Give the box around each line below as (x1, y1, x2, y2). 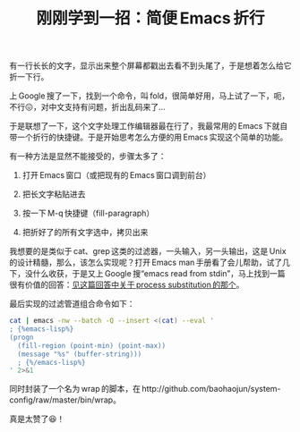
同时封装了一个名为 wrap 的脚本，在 (9, 384, 141, 394)
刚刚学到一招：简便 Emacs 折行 (36, 8, 265, 29)
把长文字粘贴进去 (21, 189, 86, 199)
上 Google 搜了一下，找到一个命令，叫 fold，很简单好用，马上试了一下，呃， (9, 90, 290, 101)
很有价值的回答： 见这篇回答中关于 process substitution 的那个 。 (9, 279, 244, 291)
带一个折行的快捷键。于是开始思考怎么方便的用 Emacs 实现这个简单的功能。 (9, 131, 288, 143)
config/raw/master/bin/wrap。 (9, 394, 121, 405)
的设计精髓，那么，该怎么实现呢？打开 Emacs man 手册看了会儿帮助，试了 (9, 257, 283, 268)
